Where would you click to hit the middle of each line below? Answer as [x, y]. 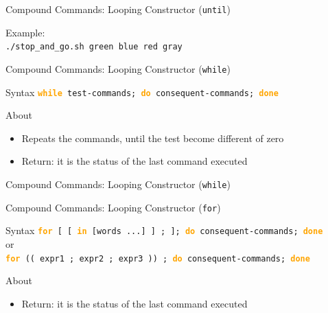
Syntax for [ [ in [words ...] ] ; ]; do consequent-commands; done [164, 230]
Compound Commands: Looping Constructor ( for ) [113, 207]
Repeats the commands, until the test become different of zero [153, 138]
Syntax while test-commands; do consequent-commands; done [142, 92]
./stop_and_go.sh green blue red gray [94, 47]
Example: [25, 32]
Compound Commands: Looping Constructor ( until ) [118, 9]
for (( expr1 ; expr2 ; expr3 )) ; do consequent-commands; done [158, 258]
